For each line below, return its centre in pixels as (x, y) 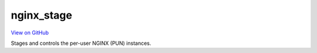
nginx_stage (42, 15)
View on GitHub (30, 33)
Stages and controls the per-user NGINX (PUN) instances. (81, 43)
